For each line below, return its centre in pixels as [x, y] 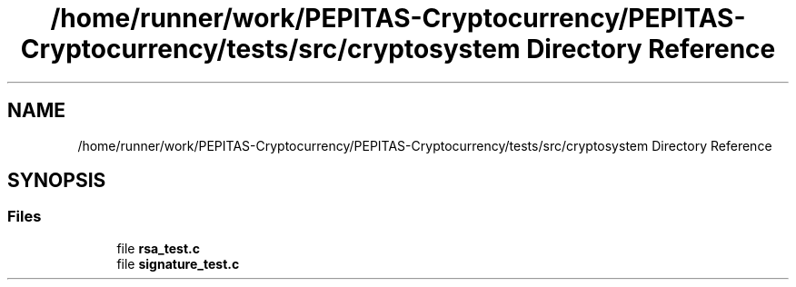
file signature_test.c [178, 263]
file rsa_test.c [158, 248]
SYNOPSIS [57, 181]
